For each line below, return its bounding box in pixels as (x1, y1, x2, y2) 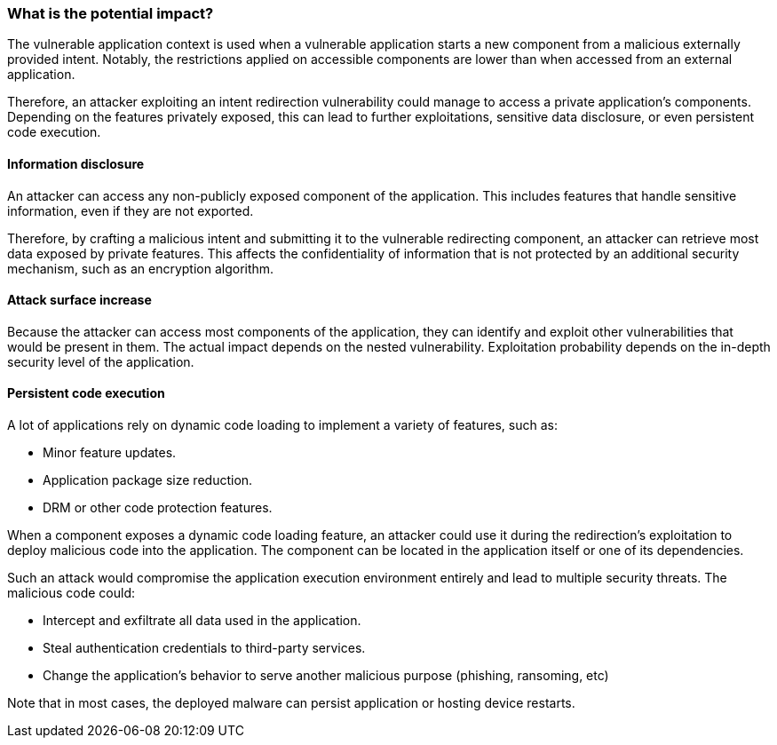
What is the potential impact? (7, 4, 214, 22)
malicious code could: (7, 585, 136, 601)
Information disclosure (7, 155, 145, 171)
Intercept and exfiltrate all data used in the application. (43, 613, 361, 629)
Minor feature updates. (43, 445, 177, 461)
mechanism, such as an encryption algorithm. (7, 260, 274, 276)
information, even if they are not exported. (7, 202, 254, 218)
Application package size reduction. (43, 472, 253, 488)
